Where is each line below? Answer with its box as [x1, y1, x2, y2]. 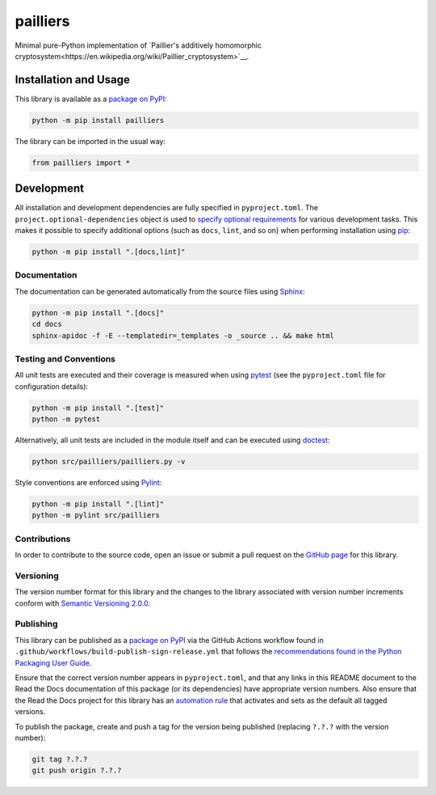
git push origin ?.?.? [31, 766, 122, 776]
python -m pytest [31, 415, 101, 424]
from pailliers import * [31, 158, 131, 167]
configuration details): [15, 381, 89, 391]
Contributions [15, 533, 71, 544]
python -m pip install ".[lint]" [31, 500, 165, 509]
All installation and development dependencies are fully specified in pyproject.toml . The [15, 203, 319, 213]
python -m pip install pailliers [31, 116, 165, 125]
